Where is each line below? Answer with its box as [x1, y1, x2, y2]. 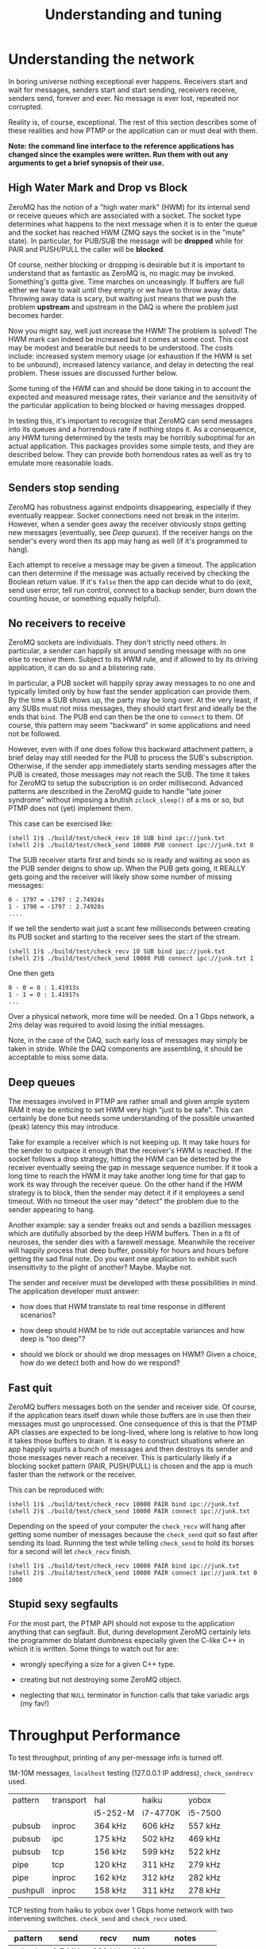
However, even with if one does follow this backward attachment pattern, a [8, 745, 253, 754]
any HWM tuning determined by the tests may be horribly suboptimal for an [8, 432, 256, 442]
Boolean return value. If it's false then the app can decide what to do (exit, [8, 576, 253, 586]
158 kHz [94, 1885, 127, 1896]
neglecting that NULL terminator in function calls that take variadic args [19, 1690, 250, 1699]
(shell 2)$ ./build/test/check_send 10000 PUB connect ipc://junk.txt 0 [8, 841, 254, 850]
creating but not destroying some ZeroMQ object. [19, 1675, 183, 1684]
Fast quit [8, 1381, 53, 1394]
